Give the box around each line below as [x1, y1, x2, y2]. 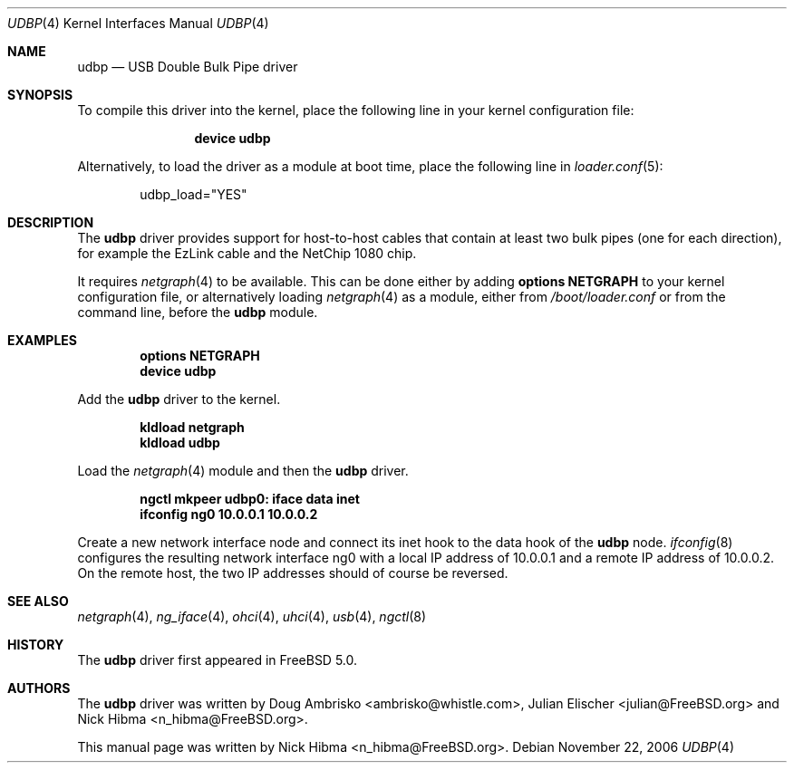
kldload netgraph [140, 419, 245, 435]
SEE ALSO [7, 593, 69, 609]
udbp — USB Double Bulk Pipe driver [77, 59, 298, 74]
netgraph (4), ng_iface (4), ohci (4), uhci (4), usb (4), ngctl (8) [77, 609, 427, 624]
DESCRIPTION [7, 215, 94, 230]
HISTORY [7, 637, 64, 652]
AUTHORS [7, 680, 71, 696]
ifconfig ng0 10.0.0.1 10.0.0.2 [140, 506, 318, 522]
